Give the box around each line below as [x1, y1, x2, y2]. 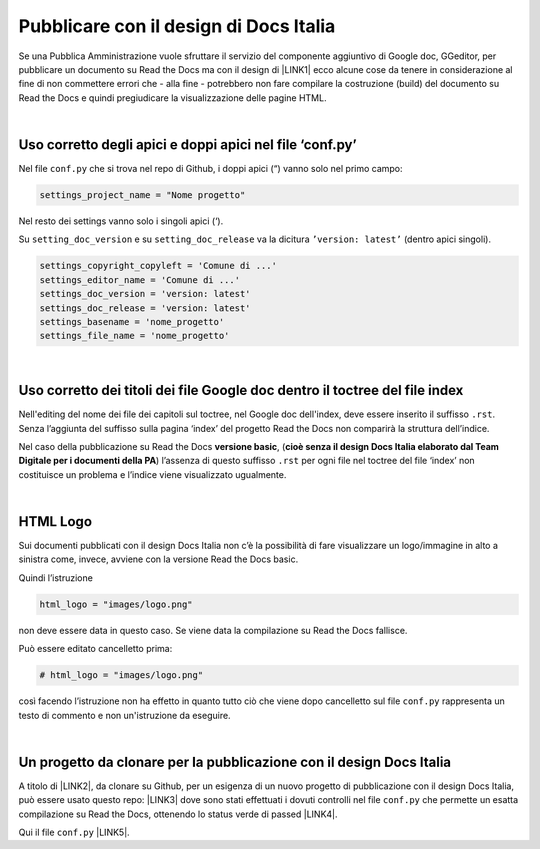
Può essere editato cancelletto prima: [18, 643, 173, 655]
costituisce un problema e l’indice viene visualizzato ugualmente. [18, 468, 287, 480]
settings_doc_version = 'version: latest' [39, 288, 251, 300]
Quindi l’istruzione [18, 571, 94, 584]
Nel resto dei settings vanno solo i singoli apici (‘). [18, 215, 224, 227]
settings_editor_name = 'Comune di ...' [39, 274, 240, 285]
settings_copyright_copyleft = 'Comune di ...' [39, 260, 277, 272]
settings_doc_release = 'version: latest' [39, 302, 251, 314]
